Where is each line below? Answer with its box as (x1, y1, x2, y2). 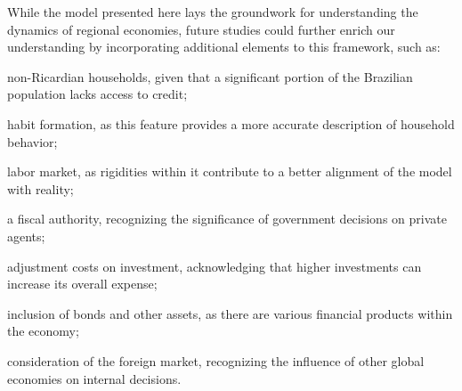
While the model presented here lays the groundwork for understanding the (7, 3, 418, 20)
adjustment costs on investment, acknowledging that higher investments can (7, 257, 422, 275)
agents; (7, 226, 45, 245)
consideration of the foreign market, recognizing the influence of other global (7, 351, 425, 370)
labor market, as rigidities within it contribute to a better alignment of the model (7, 162, 452, 181)
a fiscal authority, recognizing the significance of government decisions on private (7, 209, 447, 228)
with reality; (7, 179, 74, 198)
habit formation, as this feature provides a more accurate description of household (7, 114, 455, 133)
